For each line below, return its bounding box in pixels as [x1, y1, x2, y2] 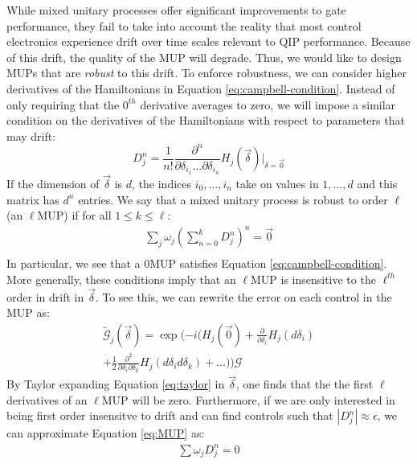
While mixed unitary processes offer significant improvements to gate [6, 2, 346, 18]
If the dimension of [6, 175, 100, 191]
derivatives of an [6, 391, 88, 408]
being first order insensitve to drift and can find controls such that [6, 407, 333, 424]
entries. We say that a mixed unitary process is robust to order [78, 191, 388, 207]
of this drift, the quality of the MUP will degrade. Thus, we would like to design [6, 48, 402, 65]
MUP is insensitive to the [250, 270, 376, 287]
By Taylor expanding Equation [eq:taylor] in [6, 376, 225, 392]
